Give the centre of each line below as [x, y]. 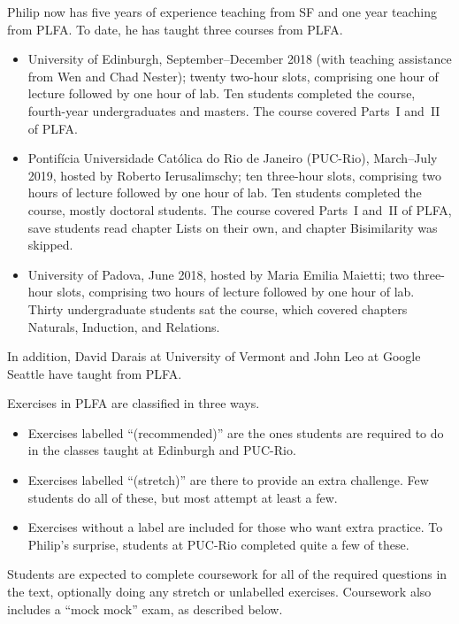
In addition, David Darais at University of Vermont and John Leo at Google [214, 356]
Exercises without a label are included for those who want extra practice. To [235, 527]
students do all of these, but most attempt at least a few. [183, 497]
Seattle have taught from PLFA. [95, 373]
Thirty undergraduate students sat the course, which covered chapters [218, 308]
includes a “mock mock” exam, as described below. [145, 609]
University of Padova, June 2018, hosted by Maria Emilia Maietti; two [218, 274]
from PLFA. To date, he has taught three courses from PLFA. [175, 29]
